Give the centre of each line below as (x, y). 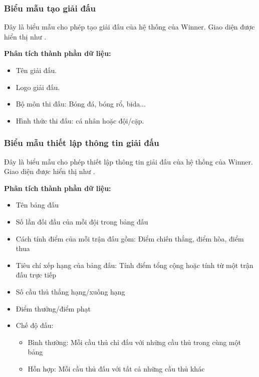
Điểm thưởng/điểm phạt (53, 308)
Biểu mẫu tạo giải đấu (50, 8)
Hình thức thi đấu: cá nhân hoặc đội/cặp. (80, 120)
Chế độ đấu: (35, 325)
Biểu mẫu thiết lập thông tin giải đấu (82, 143)
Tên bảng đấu (37, 205)
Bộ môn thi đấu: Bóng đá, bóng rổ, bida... (81, 104)
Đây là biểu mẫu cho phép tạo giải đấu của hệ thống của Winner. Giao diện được (129, 27)
